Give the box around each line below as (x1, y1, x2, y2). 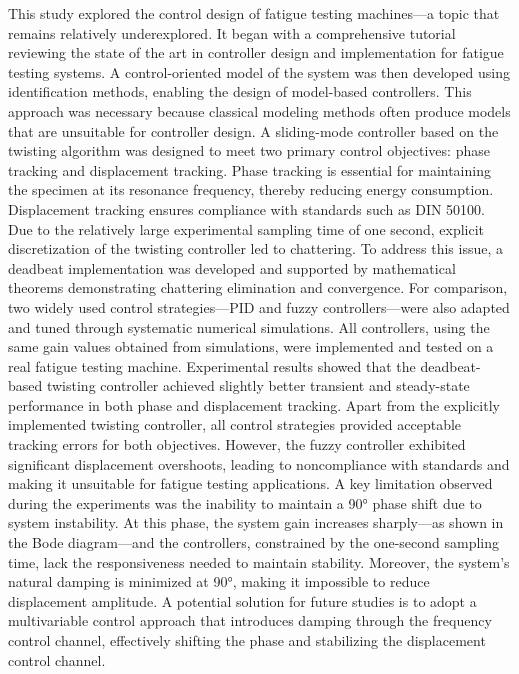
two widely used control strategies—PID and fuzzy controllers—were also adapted (8, 296, 510, 317)
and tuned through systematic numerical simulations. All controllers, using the (8, 316, 490, 337)
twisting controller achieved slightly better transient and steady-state (46, 375, 470, 396)
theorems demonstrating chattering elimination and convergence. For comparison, (8, 277, 508, 298)
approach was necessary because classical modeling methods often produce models (8, 100, 511, 121)
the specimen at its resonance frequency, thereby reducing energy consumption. (8, 179, 494, 200)
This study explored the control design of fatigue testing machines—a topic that (8, 3, 500, 23)
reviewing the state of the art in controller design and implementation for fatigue (8, 42, 504, 63)
